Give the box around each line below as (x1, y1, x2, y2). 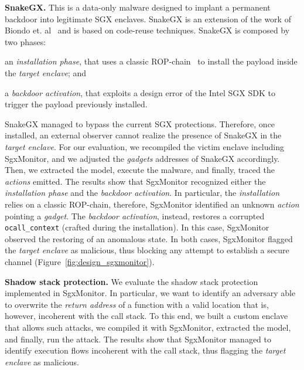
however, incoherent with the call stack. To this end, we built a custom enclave (5, 310, 288, 322)
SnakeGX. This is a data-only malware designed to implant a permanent (5, 1, 271, 13)
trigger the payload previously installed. (5, 98, 148, 110)
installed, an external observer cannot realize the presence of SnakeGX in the (5, 129, 282, 141)
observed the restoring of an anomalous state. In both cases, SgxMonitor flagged (5, 232, 293, 245)
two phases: (5, 35, 46, 47)
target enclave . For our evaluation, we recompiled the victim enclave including (5, 140, 284, 152)
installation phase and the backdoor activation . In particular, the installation (5, 186, 280, 199)
